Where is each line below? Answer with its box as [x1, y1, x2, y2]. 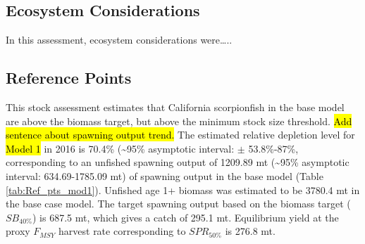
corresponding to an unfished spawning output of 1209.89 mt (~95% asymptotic [6, 155, 349, 169]
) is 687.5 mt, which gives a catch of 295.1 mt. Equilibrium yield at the [32, 210, 339, 224]
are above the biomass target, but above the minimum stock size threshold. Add [6, 113, 352, 128]
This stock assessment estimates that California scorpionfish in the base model [6, 100, 345, 114]
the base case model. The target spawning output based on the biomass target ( [6, 196, 351, 211]
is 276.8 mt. [225, 224, 276, 238]
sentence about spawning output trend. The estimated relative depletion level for [6, 127, 355, 142]
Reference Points [6, 67, 132, 89]
